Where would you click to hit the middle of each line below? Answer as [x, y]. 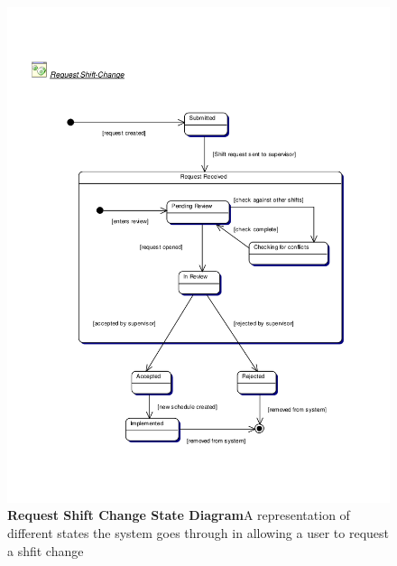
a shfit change [46, 550]
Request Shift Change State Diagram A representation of [179, 515]
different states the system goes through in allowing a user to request [198, 533]
